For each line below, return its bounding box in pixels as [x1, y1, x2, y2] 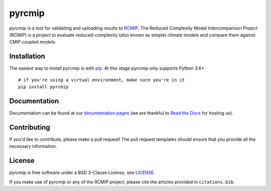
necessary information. [9, 143, 57, 149]
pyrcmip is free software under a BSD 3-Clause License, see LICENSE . [9, 169, 156, 175]
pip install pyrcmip [18, 84, 69, 90]
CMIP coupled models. [9, 39, 57, 45]
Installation [9, 52, 45, 61]
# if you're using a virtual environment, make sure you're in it [18, 77, 185, 83]
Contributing [9, 123, 50, 131]
